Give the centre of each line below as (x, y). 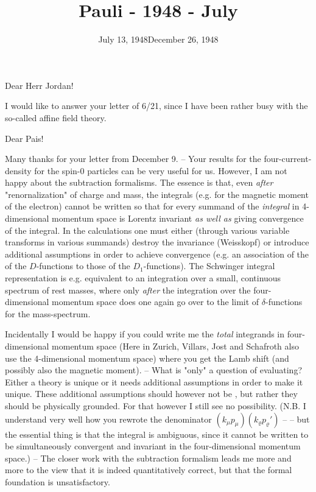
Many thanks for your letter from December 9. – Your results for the (133, 159)
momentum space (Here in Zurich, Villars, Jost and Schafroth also (175, 346)
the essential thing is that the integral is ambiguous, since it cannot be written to (157, 434)
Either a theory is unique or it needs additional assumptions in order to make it (154, 381)
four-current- (288, 159)
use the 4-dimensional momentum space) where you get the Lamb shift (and (147, 358)
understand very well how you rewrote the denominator (108, 419)
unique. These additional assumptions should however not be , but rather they (151, 394)
